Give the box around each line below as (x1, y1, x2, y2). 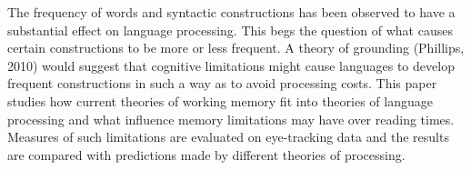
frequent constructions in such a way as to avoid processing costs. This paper (7, 74, 437, 93)
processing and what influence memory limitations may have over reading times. (7, 109, 455, 128)
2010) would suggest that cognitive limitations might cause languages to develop (7, 55, 455, 75)
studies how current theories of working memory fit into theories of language (7, 91, 433, 110)
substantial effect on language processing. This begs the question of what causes (7, 20, 453, 39)
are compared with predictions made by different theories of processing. (7, 145, 406, 164)
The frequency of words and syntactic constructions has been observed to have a (7, 3, 456, 21)
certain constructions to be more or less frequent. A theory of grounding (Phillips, (7, 38, 465, 57)
